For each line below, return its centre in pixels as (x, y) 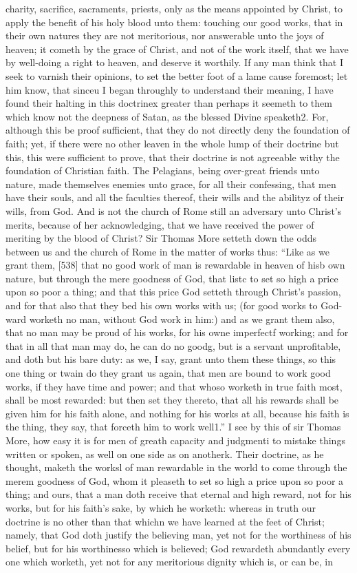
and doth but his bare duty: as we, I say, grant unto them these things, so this (171, 359)
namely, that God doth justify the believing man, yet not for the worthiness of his (178, 535)
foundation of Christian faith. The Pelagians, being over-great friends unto (163, 170)
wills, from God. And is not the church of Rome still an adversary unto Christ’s (174, 210)
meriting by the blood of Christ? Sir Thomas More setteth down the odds (161, 238)
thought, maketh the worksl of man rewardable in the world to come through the (176, 467)
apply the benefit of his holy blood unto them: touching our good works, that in (174, 22)
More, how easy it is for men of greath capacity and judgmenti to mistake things (175, 440)
